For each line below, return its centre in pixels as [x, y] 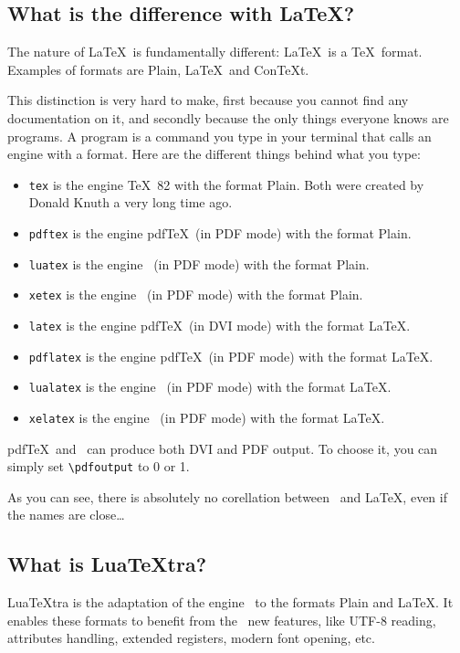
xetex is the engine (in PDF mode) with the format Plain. [196, 295]
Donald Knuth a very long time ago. [131, 202]
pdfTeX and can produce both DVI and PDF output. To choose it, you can [223, 448]
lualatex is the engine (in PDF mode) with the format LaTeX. [210, 387]
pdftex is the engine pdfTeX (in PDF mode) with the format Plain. [220, 233]
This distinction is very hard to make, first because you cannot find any [208, 100]
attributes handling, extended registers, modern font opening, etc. [191, 638]
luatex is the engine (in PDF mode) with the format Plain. [199, 263]
